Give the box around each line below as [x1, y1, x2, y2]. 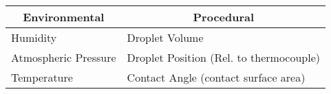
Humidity [11, 30, 57, 45]
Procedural [193, 9, 255, 25]
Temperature [11, 69, 73, 85]
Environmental [23, 9, 105, 25]
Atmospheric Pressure [11, 49, 116, 65]
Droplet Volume [127, 30, 204, 45]
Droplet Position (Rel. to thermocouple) [127, 49, 321, 65]
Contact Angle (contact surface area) [127, 69, 306, 85]
